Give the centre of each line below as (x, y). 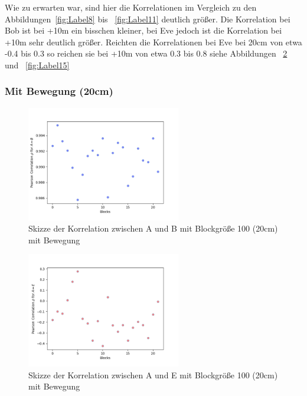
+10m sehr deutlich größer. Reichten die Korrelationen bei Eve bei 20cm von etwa (153, 42)
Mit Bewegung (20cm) (59, 91)
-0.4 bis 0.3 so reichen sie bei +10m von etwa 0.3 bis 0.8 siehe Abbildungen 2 (146, 53)
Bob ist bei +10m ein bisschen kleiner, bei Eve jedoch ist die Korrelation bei (143, 30)
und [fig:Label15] (37, 65)
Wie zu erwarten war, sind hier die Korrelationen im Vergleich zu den (131, 7)
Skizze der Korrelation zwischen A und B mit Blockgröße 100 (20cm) (153, 228)
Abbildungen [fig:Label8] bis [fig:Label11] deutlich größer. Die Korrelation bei (148, 19)
